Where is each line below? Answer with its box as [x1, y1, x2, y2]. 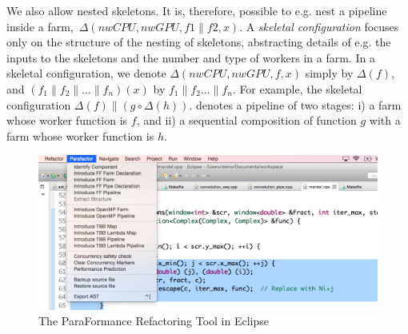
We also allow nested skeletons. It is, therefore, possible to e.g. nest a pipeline [6, 2, 387, 18]
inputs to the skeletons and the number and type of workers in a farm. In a [6, 49, 375, 66]
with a [369, 112, 401, 129]
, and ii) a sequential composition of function [136, 112, 357, 129]
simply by [305, 65, 354, 82]
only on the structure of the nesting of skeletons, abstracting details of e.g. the [6, 34, 391, 50]
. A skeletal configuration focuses [239, 18, 399, 34]
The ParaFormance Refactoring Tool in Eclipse [38, 312, 269, 329]
